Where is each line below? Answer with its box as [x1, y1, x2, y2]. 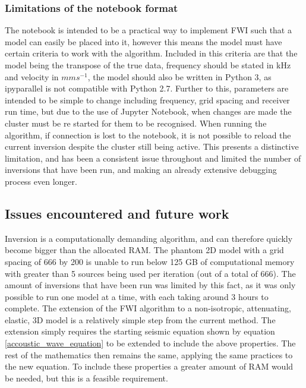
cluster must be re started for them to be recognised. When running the [5, 116, 267, 129]
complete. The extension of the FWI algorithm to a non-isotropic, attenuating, [5, 302, 291, 314]
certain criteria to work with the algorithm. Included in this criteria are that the [5, 47, 298, 59]
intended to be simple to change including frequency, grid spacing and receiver [5, 93, 290, 106]
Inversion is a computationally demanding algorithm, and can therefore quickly [5, 232, 293, 244]
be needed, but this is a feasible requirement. [5, 371, 168, 384]
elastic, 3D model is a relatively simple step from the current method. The [5, 313, 276, 326]
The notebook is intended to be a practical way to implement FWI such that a [5, 24, 292, 36]
